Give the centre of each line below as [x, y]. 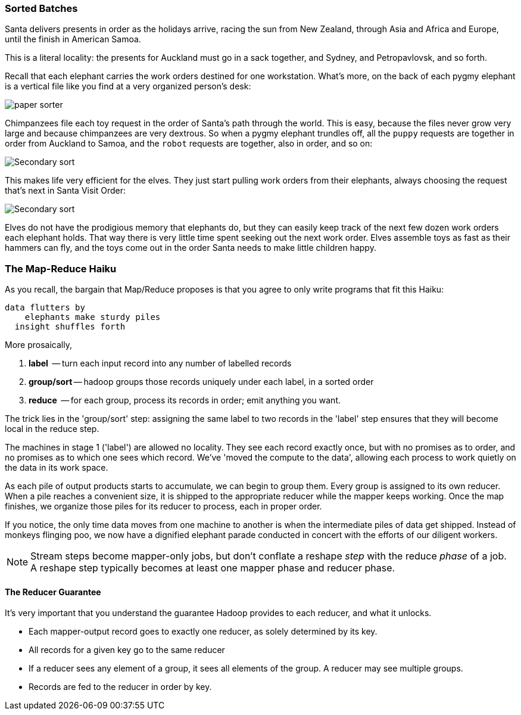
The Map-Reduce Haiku [61, 268]
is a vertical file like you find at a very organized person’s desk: [128, 86]
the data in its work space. [57, 468]
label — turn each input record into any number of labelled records [160, 363]
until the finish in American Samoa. [73, 39]
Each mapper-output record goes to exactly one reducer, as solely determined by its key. [203, 632]
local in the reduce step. [52, 429]
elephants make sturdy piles [93, 317]
